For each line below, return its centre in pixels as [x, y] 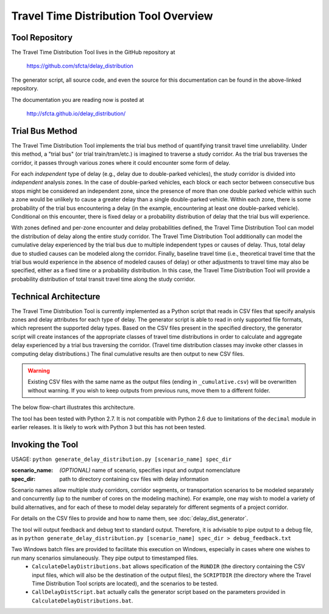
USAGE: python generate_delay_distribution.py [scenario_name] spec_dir [122, 459]
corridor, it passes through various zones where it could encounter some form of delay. [121, 162]
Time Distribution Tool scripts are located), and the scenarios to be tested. [125, 583]
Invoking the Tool [45, 445]
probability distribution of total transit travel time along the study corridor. [103, 279]
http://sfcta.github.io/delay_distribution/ [76, 114]
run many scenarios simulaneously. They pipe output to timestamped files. [105, 558]
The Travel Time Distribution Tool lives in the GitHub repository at [93, 52]
